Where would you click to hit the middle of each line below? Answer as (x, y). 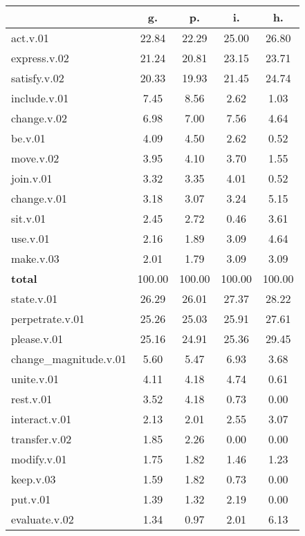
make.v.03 (35, 258)
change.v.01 (39, 198)
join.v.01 (32, 178)
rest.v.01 (32, 399)
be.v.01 (28, 138)
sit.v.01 (29, 218)
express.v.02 (40, 58)
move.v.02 (35, 158)
